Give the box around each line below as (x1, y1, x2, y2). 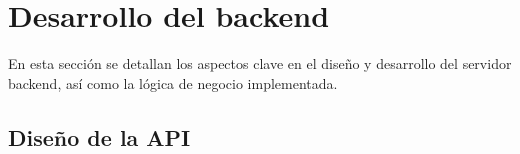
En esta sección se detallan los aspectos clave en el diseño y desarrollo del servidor (8, 53, 512, 74)
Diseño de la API (8, 121, 191, 152)
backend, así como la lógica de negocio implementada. (8, 72, 338, 93)
